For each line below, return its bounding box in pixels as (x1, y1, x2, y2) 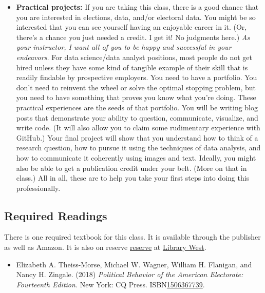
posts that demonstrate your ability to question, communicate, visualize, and (16, 112, 258, 123)
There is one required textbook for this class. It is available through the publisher (4, 231, 261, 242)
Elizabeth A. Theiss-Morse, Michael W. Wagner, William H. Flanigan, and (16, 259, 252, 269)
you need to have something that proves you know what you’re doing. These (16, 92, 256, 103)
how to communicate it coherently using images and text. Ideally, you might (16, 152, 256, 163)
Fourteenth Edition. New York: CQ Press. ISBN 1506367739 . (16, 279, 205, 289)
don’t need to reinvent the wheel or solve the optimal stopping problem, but (16, 82, 256, 92)
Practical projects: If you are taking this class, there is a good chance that (16, 2, 259, 12)
